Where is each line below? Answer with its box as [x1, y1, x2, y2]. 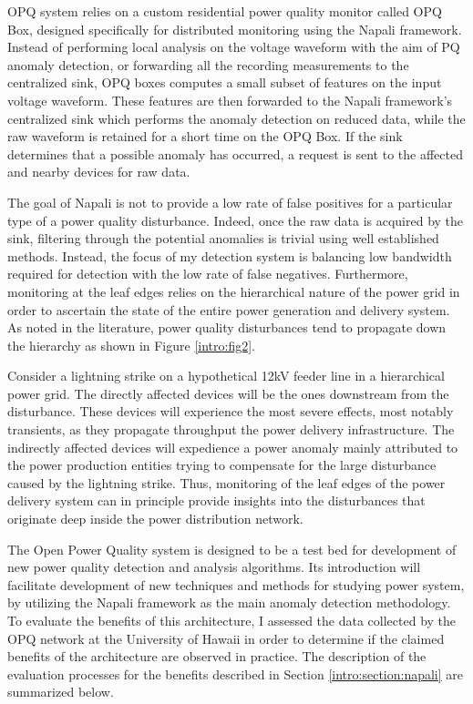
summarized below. [7, 682, 114, 701]
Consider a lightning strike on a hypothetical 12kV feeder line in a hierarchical [7, 366, 445, 385]
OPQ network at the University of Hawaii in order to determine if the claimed [7, 628, 445, 648]
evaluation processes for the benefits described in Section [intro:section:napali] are [7, 664, 464, 683]
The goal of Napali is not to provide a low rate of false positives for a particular [7, 192, 453, 211]
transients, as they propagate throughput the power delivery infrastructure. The [7, 420, 455, 439]
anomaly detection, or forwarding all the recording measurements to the [7, 55, 409, 74]
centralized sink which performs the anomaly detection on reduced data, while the [7, 108, 466, 128]
